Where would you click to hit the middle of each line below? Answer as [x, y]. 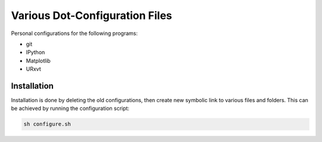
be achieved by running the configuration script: [70, 108]
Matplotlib [38, 61]
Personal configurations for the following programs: [75, 33]
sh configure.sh [47, 124]
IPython [35, 52]
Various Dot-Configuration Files [92, 15]
